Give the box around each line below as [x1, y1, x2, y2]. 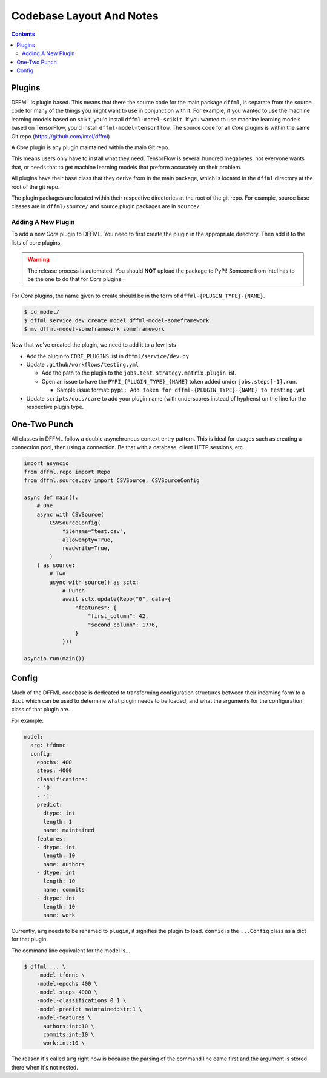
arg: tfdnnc [30, 742, 66, 749]
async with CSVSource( [36, 510, 104, 518]
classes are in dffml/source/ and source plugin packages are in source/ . [11, 203, 202, 210]
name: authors [43, 861, 85, 867]
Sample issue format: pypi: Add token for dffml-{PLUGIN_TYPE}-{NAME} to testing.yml [56, 386, 306, 394]
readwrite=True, [62, 545, 111, 552]
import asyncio [24, 460, 69, 467]
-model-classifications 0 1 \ [36, 997, 127, 1004]
